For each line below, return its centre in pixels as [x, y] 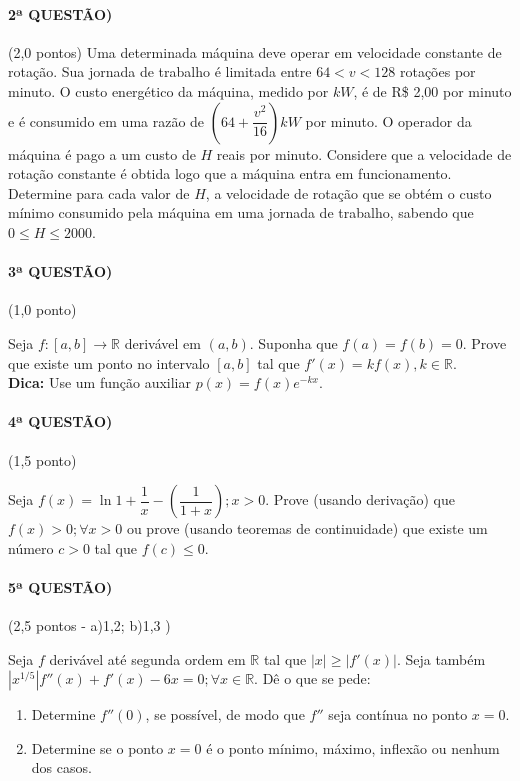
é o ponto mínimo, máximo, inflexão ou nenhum [353, 747]
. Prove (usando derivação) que [360, 499]
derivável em [162, 342]
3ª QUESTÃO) [60, 271]
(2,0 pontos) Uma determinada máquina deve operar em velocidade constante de [255, 51]
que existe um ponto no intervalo [109, 362]
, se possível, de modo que [225, 714]
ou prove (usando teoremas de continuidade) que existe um [307, 528]
